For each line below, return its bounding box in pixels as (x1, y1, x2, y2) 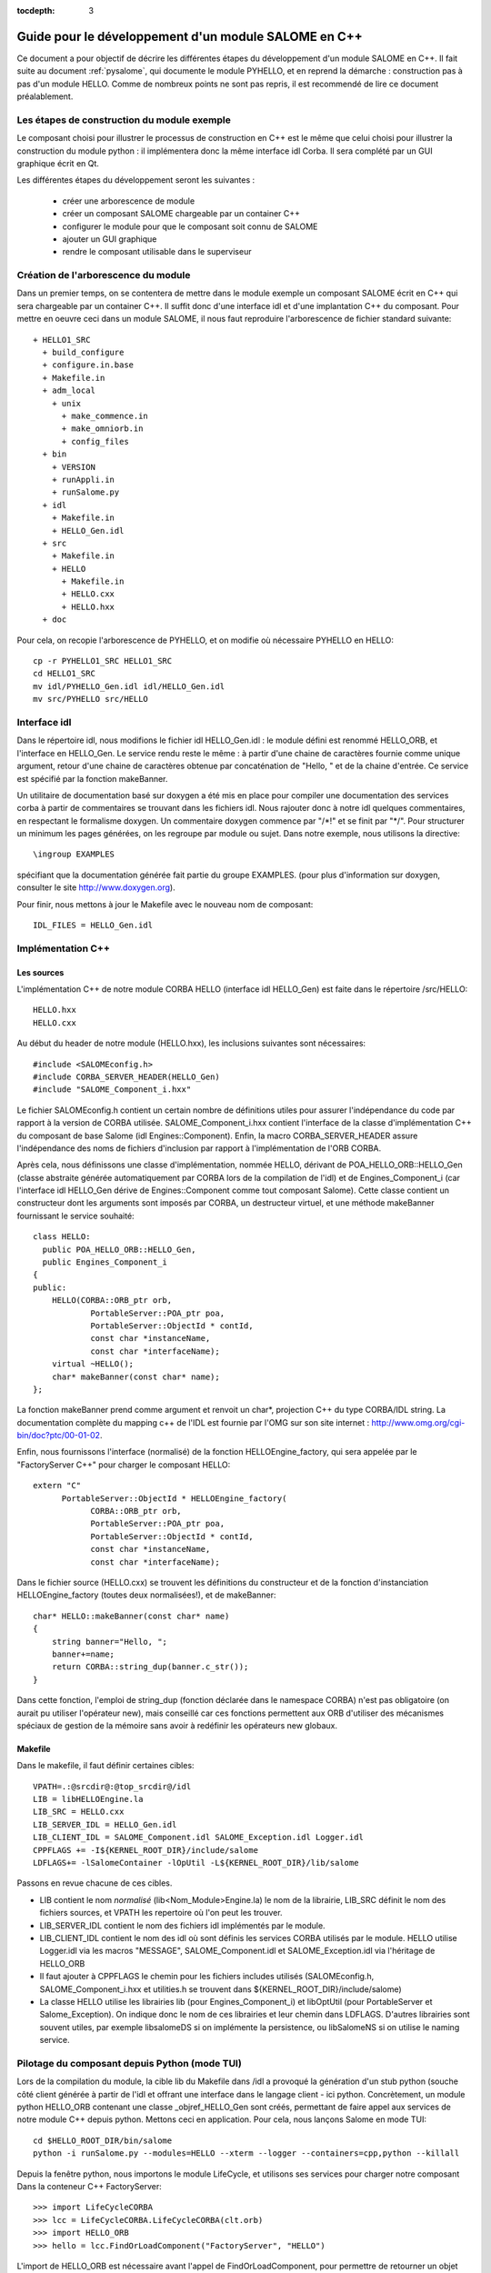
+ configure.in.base (42, 360, 135, 370)
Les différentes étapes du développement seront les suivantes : (16, 175, 255, 185)
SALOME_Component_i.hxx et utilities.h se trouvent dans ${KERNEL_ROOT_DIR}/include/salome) (39, 1983, 402, 1995)
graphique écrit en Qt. (16, 158, 100, 168)
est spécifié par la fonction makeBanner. (16, 773, 168, 784)
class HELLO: (33, 1232, 91, 1242)
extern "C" (33, 1480, 82, 1491)
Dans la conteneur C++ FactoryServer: (16, 2180, 163, 2191)
